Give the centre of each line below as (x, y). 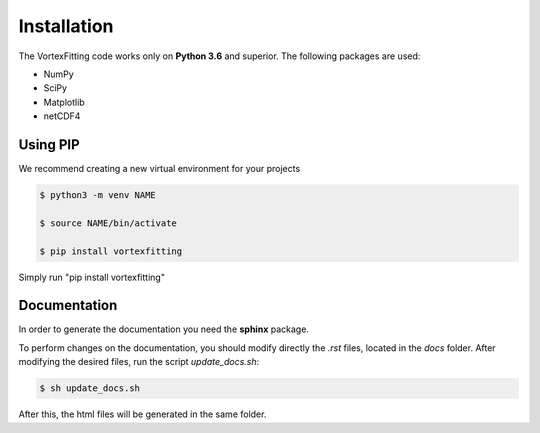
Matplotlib (64, 102)
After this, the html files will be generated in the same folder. (142, 414)
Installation (66, 26)
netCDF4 (62, 116)
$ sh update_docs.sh (89, 388)
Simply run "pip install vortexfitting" (91, 277)
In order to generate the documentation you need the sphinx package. (164, 329)
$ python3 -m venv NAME (98, 195)
